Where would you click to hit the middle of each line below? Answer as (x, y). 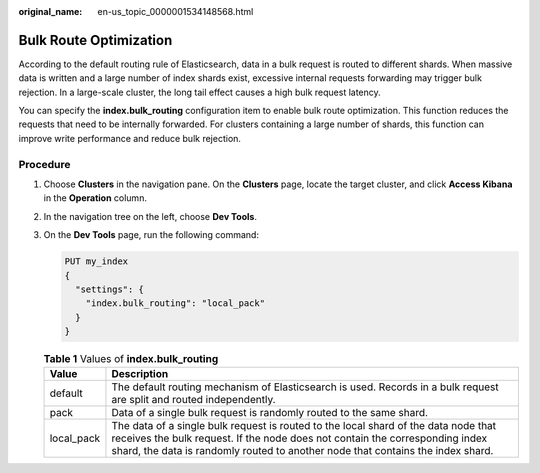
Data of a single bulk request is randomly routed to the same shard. (270, 413)
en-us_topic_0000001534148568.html (175, 11)
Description (140, 374)
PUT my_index (96, 261)
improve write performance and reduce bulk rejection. (130, 138)
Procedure (44, 164)
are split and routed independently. (193, 400)
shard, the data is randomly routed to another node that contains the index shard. (302, 451)
